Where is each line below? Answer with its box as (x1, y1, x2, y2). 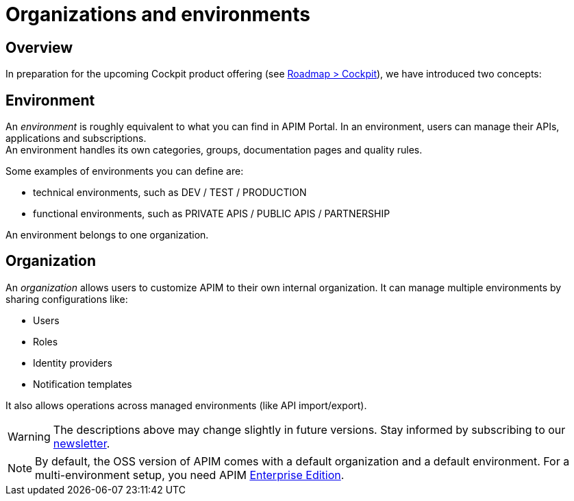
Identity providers (33, 356, 112, 369)
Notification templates (33, 378, 132, 390)
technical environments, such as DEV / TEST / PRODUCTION (33, 186, 307, 199)
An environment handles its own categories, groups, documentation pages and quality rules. (5, 144, 423, 156)
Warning (8, 429, 51, 443)
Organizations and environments (5, 3, 311, 26)
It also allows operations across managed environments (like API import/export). (5, 399, 367, 411)
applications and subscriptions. (5, 132, 147, 145)
